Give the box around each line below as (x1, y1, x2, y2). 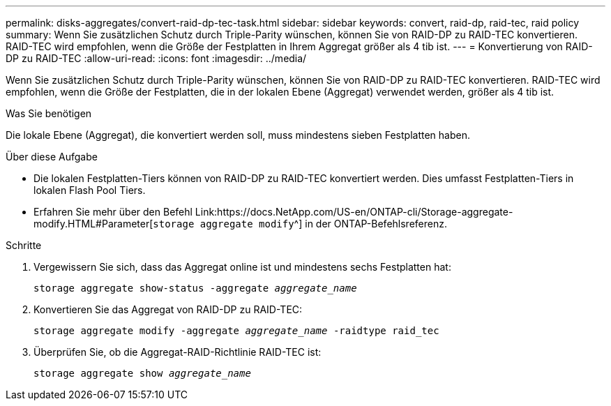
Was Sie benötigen (6, 107, 92, 119)
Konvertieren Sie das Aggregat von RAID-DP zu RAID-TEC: (33, 303, 303, 315)
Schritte (6, 239, 42, 251)
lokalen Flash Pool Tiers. (33, 184, 146, 196)
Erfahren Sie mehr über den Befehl (33, 206, 193, 218)
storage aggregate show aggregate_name (33, 368, 251, 379)
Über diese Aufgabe (6, 151, 98, 163)
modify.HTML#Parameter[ (33, 218, 153, 230)
